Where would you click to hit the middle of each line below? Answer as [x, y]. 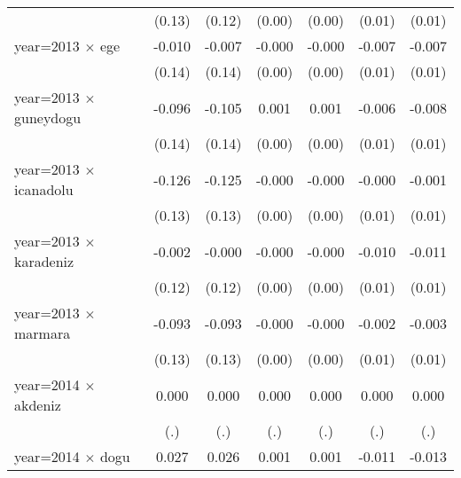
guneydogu [48, 118]
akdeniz [38, 405]
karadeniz [44, 261]
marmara [43, 333]
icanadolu [44, 189]
